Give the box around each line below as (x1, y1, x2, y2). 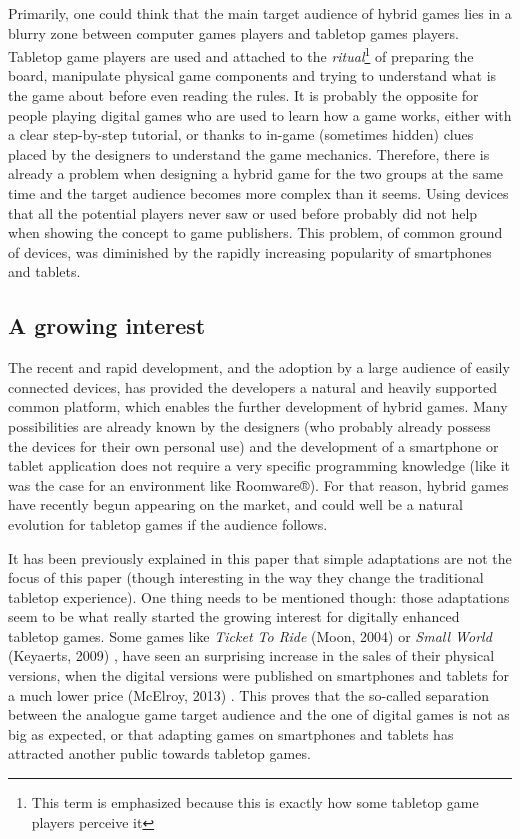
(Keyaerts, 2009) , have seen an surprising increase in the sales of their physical (8, 645, 495, 666)
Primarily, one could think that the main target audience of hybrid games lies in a (8, 3, 512, 23)
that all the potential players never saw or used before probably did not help (8, 202, 478, 223)
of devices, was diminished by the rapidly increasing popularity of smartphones (8, 241, 492, 262)
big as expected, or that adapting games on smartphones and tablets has (8, 723, 454, 744)
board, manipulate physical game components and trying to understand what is (8, 65, 497, 86)
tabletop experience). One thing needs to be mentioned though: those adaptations (8, 586, 510, 607)
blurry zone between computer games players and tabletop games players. (8, 22, 459, 43)
